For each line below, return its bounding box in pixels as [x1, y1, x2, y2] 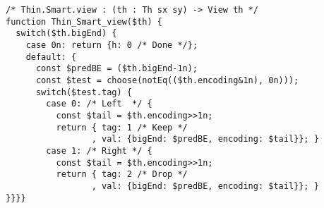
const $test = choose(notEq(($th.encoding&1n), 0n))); [35, 75, 299, 85]
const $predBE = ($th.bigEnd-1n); [35, 63, 198, 74]
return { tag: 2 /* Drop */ [56, 169, 188, 180]
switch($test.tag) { [35, 87, 132, 97]
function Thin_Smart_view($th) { [6, 16, 162, 27]
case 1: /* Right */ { [46, 145, 152, 156]
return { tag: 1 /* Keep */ [56, 122, 188, 133]
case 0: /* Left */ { [46, 99, 152, 109]
